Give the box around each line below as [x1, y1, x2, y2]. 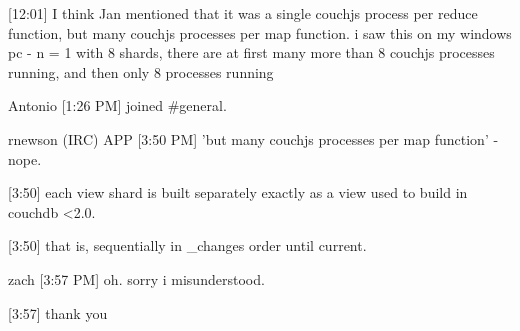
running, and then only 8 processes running [8, 61, 274, 82]
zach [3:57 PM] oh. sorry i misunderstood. [8, 268, 265, 289]
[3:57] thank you [8, 302, 108, 323]
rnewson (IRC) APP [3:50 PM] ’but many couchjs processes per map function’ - [8, 128, 499, 149]
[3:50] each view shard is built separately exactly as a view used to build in [8, 182, 468, 203]
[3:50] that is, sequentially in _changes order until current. [8, 235, 367, 256]
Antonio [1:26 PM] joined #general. [8, 95, 227, 116]
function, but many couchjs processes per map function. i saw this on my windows [8, 22, 512, 43]
